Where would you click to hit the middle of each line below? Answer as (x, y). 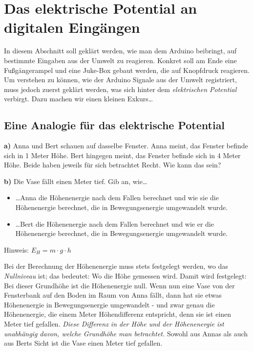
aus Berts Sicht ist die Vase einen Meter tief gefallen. (83, 343)
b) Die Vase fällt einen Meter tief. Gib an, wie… (76, 181)
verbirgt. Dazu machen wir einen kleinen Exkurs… (79, 99)
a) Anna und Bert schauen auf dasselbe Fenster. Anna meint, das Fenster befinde (126, 146)
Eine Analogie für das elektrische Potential (115, 125)
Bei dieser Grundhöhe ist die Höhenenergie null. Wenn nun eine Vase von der (119, 285)
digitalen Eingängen (72, 27)
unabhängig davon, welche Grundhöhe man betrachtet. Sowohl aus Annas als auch (126, 333)
